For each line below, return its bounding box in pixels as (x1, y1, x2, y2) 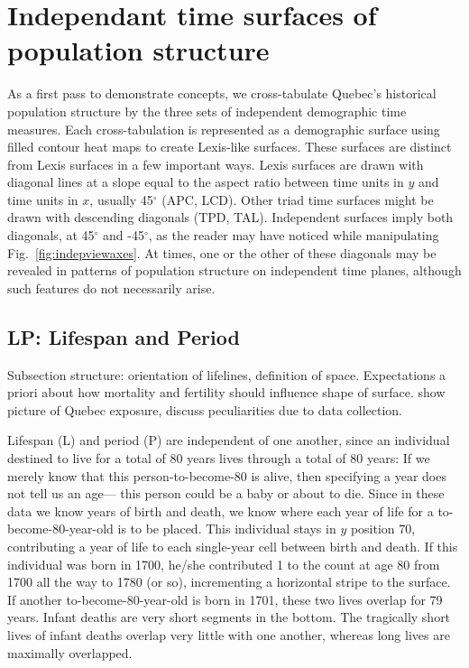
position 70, (350, 519, 416, 538)
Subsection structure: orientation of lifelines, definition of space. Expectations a (7, 365, 446, 384)
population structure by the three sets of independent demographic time (7, 101, 407, 120)
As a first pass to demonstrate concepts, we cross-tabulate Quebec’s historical (7, 84, 437, 103)
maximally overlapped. (7, 643, 133, 662)
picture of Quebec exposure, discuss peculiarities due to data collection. (7, 400, 403, 419)
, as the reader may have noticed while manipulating (148, 226, 439, 245)
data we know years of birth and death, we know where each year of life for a (7, 501, 434, 520)
